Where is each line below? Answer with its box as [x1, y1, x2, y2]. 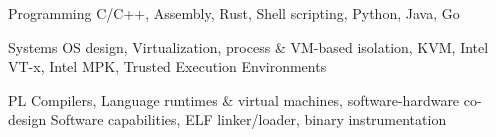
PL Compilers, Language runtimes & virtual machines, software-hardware [8, 89, 460, 110]
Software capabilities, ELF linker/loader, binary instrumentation [50, 109, 447, 130]
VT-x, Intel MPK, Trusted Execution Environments [8, 56, 327, 77]
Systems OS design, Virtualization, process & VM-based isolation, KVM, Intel [8, 36, 489, 57]
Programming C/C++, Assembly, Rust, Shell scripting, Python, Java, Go [8, 3, 460, 23]
